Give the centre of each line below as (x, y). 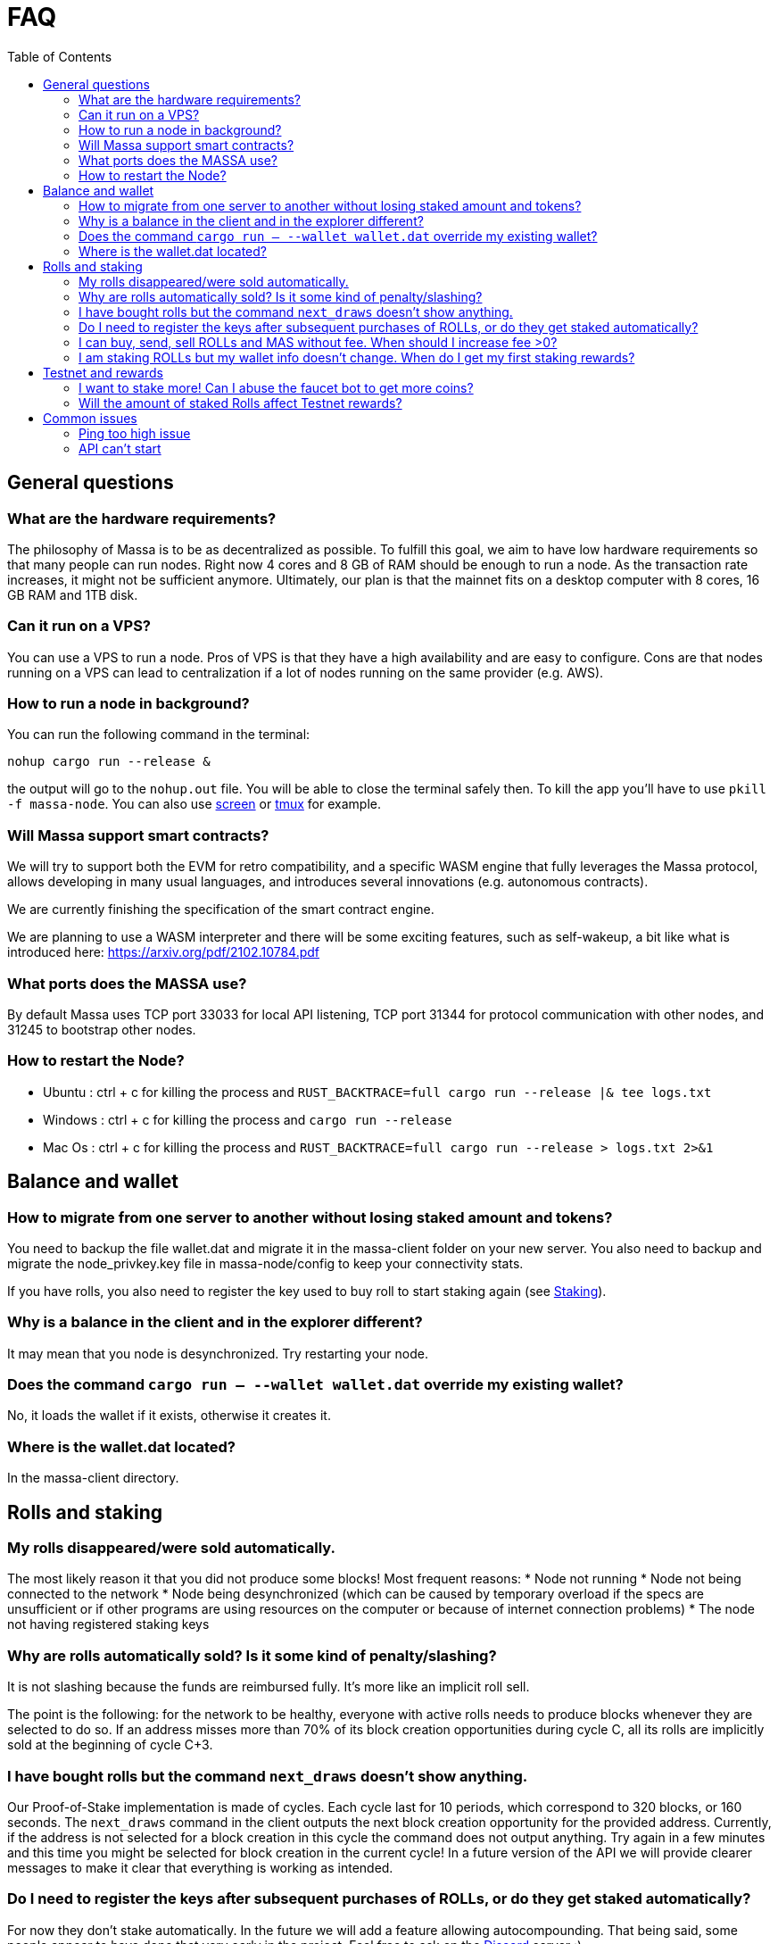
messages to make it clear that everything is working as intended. (200, 1867)
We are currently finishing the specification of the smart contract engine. (221, 910)
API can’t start (120, 448)
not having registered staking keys (108, 1624)
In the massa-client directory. (93, 1478)
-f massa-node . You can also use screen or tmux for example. (194, 804)
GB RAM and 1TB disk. (73, 594)
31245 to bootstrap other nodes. (102, 1029)
